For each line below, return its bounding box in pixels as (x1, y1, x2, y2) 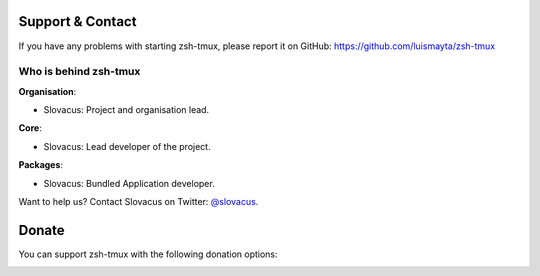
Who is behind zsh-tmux (18, 65, 141, 79)
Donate (18, 221, 65, 239)
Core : (18, 122, 42, 134)
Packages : (18, 159, 64, 171)
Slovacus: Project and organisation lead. (43, 104, 210, 116)
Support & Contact (18, 13, 137, 30)
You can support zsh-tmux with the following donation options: (18, 248, 279, 260)
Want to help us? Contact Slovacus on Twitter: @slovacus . (18, 196, 259, 207)
